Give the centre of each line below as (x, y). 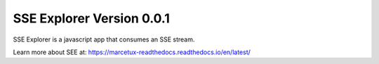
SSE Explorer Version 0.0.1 (91, 18)
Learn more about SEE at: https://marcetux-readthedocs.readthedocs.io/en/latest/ (132, 52)
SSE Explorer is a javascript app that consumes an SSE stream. (104, 39)
